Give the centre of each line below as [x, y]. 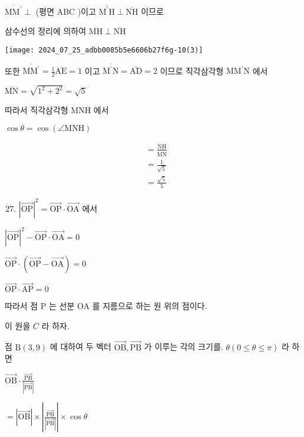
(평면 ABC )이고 [66, 11]
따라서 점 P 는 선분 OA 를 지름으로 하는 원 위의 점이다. [106, 306]
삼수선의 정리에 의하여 [46, 31]
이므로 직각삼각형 [192, 70]
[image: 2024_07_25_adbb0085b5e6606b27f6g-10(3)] [104, 50]
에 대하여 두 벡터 [80, 346]
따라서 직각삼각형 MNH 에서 [57, 110]
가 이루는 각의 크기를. [184, 346]
